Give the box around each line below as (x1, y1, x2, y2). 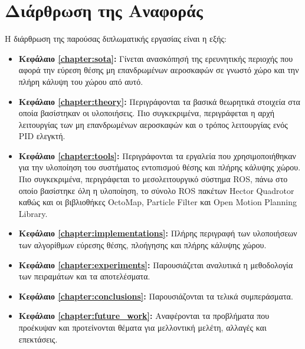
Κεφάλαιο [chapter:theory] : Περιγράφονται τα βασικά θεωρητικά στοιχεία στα (18, 95, 300, 107)
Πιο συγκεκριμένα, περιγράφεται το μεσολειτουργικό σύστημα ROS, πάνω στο (18, 173, 288, 185)
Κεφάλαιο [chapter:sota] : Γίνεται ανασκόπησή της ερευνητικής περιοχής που (18, 52, 293, 64)
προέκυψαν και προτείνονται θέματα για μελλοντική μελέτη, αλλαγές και (18, 321, 267, 333)
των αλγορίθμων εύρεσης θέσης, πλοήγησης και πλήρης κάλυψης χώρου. (18, 239, 267, 251)
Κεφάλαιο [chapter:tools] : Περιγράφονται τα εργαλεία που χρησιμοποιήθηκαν (18, 149, 296, 162)
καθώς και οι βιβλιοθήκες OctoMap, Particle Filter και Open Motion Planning (18, 196, 297, 208)
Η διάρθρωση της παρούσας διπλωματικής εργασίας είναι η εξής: (5, 32, 227, 45)
